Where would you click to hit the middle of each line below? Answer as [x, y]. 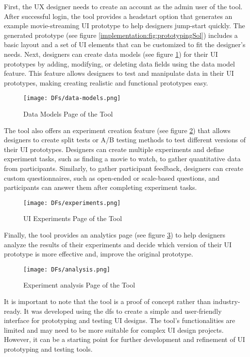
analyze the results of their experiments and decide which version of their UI [118, 244]
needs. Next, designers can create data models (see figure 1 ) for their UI [111, 54]
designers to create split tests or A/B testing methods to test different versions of [125, 140]
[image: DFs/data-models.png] [72, 98]
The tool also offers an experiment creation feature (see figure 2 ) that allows [117, 130]
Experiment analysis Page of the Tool [79, 285]
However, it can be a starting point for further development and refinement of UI [125, 339]
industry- [226, 301]
